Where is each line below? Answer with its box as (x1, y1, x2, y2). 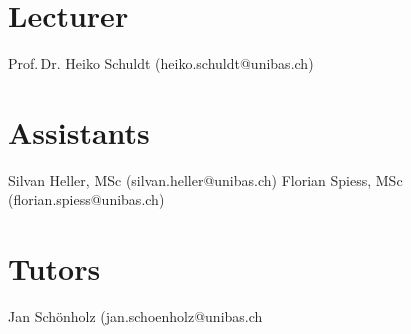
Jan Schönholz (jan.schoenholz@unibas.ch (8, 306, 263, 327)
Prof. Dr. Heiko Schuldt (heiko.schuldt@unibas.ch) (8, 53, 314, 74)
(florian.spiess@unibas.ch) (8, 189, 165, 210)
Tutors (8, 248, 101, 289)
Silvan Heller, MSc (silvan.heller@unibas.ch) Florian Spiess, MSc (8, 169, 403, 190)
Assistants (8, 111, 150, 152)
